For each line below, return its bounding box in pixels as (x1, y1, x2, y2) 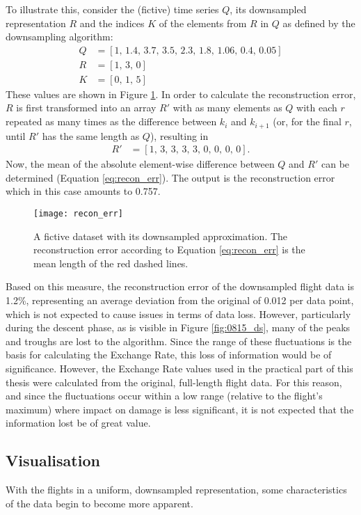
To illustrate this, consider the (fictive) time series (6, 2, 219, 16)
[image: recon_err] (33, 208, 123, 219)
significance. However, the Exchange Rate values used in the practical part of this (6, 360, 353, 375)
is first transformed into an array (16, 100, 157, 115)
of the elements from (159, 15, 247, 30)
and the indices (79, 15, 145, 30)
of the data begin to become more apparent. (6, 496, 193, 510)
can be (321, 157, 350, 171)
